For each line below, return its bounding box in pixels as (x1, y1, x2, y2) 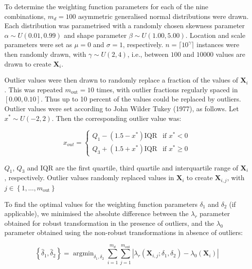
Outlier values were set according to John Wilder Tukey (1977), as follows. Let (4, 103, 239, 113)
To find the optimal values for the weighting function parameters (4, 199, 198, 209)
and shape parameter (64, 30, 127, 40)
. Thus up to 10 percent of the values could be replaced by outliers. (40, 94, 241, 104)
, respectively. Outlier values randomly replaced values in (4, 172, 174, 183)
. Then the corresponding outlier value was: (52, 113, 181, 123)
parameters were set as (4, 39, 72, 50)
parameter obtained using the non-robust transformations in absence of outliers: (4, 227, 243, 237)
